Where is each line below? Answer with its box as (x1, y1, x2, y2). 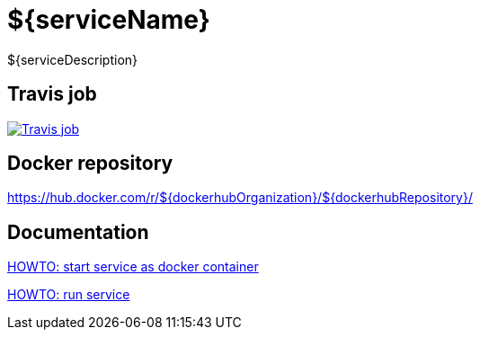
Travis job (7, 83, 97, 106)
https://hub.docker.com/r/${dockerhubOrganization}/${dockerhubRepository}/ (7, 190, 473, 206)
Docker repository (7, 152, 173, 175)
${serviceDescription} (7, 51, 138, 67)
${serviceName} (7, 4, 210, 35)
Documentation (7, 220, 149, 244)
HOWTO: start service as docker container (7, 259, 259, 275)
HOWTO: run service (7, 287, 130, 303)
